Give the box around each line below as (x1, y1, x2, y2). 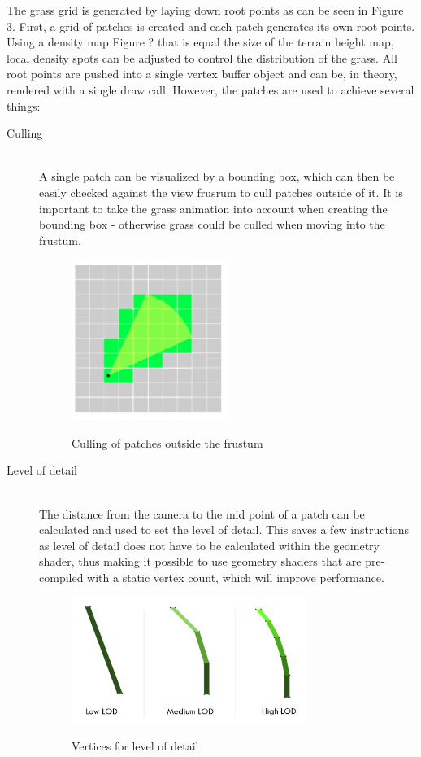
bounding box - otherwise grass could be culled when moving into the (39, 216, 385, 233)
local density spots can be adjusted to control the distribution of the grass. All (7, 49, 397, 66)
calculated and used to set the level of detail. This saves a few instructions (39, 521, 410, 538)
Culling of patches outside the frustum (72, 434, 263, 451)
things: (7, 97, 41, 114)
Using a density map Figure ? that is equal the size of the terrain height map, (7, 33, 394, 50)
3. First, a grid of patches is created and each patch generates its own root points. (7, 17, 415, 34)
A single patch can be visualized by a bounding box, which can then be (39, 168, 395, 185)
